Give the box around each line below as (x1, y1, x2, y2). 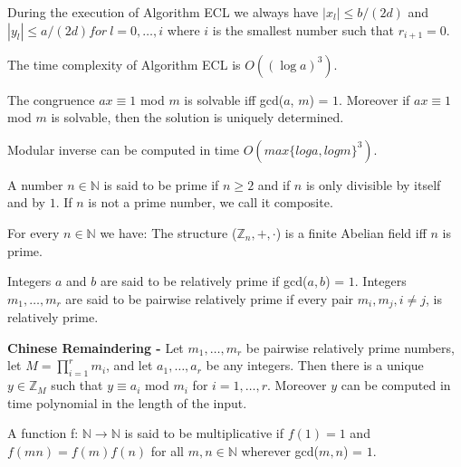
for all (150, 441, 184, 460)
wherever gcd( (241, 441, 320, 460)
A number (7, 175, 63, 194)
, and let (106, 356, 153, 375)
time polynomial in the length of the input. (7, 393, 247, 412)
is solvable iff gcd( (184, 90, 284, 109)
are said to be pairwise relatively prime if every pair (65, 289, 354, 308)
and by (7, 193, 46, 212)
